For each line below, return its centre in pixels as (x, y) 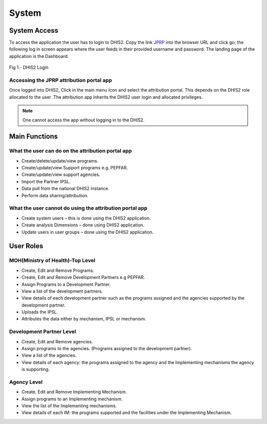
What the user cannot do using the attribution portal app (78, 208)
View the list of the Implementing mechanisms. (69, 406)
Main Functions (33, 136)
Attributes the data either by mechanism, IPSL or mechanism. (84, 319)
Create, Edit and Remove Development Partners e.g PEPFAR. (83, 277)
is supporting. (36, 370)
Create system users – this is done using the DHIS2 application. (86, 218)
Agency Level (26, 382)
